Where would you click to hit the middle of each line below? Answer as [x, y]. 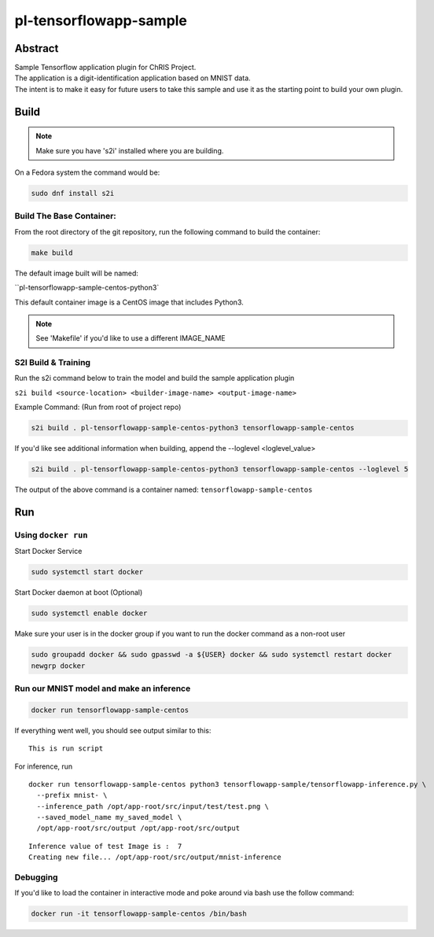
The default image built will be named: [77, 273]
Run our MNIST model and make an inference [103, 688]
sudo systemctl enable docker [89, 613]
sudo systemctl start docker [87, 572]
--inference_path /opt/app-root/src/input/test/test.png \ [153, 806]
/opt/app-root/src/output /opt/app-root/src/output [138, 828]
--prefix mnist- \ [72, 795]
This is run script [66, 749]
